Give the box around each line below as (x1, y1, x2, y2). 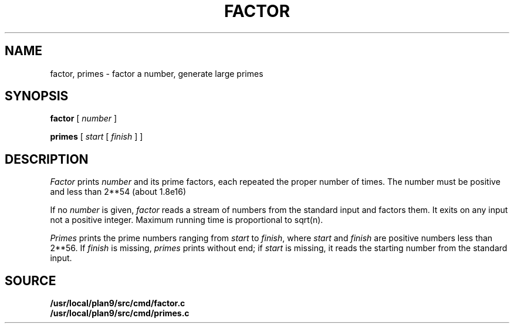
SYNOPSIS (5, 89, 69, 104)
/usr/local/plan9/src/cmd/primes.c (50, 308, 190, 319)
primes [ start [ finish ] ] (50, 131, 143, 142)
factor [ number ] (50, 113, 117, 124)
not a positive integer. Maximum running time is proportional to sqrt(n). (50, 215, 323, 225)
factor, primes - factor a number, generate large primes (50, 68, 263, 79)
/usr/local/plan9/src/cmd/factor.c (50, 298, 185, 309)
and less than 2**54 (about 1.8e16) (50, 187, 187, 197)
